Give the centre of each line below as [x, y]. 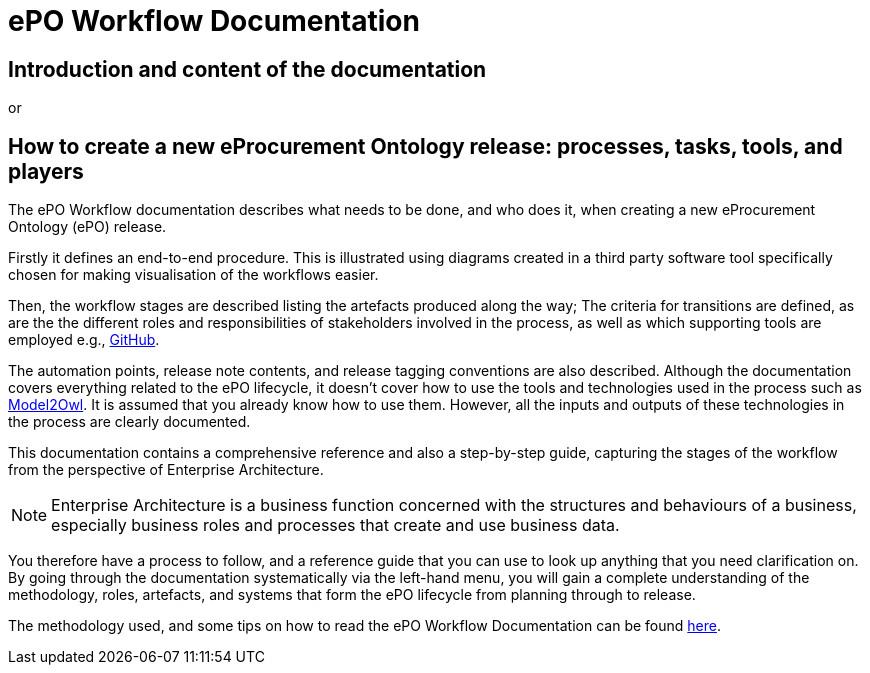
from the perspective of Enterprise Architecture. [166, 470]
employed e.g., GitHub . [84, 340]
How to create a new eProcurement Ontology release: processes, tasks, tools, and [425, 146]
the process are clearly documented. [129, 422]
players [46, 171]
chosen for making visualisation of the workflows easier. [193, 275]
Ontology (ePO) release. [87, 227]
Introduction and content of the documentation [247, 69]
